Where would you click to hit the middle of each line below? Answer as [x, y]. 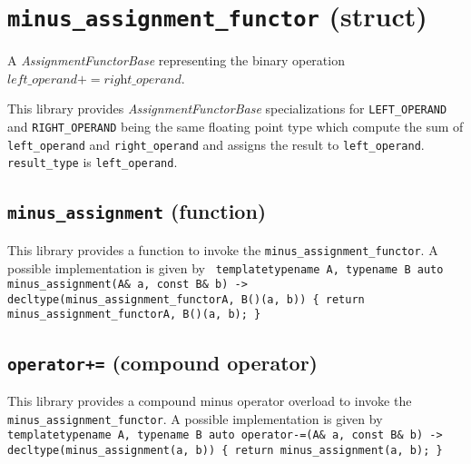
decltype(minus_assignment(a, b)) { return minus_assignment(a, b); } [225, 450]
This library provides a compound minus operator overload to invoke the [210, 400]
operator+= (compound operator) [162, 362]
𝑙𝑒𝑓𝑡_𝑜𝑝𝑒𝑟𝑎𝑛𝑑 [43, 79]
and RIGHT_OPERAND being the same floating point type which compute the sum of [235, 127]
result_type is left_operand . [93, 162]
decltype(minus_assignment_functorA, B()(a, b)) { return [186, 299]
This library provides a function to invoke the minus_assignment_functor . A [223, 249]
